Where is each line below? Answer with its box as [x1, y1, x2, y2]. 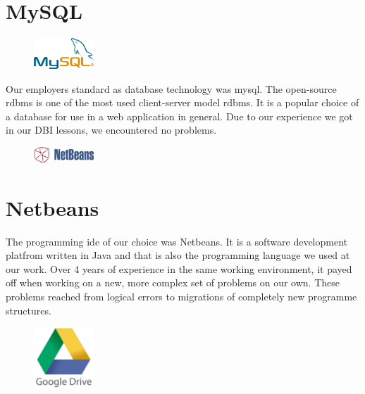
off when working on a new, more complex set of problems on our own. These [6, 275, 340, 290]
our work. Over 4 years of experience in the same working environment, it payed [6, 261, 352, 276]
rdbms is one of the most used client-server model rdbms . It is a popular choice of [6, 95, 359, 110]
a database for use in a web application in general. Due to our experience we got [6, 108, 353, 123]
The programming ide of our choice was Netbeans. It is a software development [6, 234, 347, 248]
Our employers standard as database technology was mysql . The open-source [6, 81, 337, 96]
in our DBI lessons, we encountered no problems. [6, 122, 217, 137]
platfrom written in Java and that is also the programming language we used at [6, 248, 350, 262]
